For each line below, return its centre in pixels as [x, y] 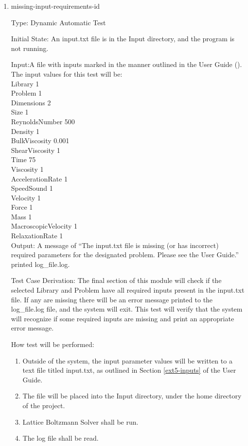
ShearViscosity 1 [35, 150]
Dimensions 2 [31, 102]
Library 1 [25, 83]
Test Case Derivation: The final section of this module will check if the [116, 280]
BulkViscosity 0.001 [40, 140]
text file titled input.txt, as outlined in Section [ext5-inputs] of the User [129, 370]
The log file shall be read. [61, 438]
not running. [30, 48]
